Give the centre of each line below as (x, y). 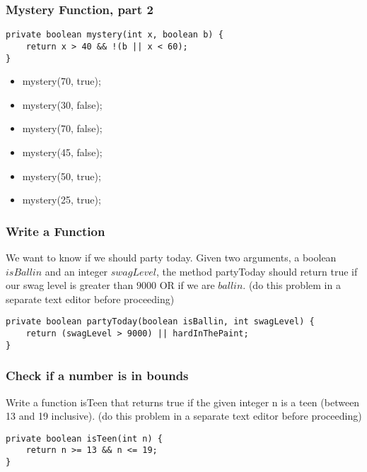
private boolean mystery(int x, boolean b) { (115, 35)
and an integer (76, 271)
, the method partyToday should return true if (257, 271)
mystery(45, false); (62, 152)
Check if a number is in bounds (97, 376)
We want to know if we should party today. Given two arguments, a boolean (171, 257)
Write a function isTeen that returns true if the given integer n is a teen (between (183, 402)
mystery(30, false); (62, 104)
